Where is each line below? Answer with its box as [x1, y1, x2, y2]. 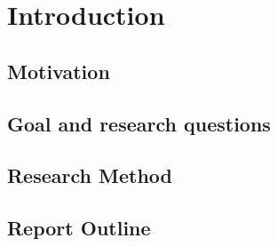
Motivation [7, 57, 110, 84]
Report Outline [7, 214, 151, 242]
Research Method [7, 162, 172, 189]
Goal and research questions [7, 109, 271, 137]
